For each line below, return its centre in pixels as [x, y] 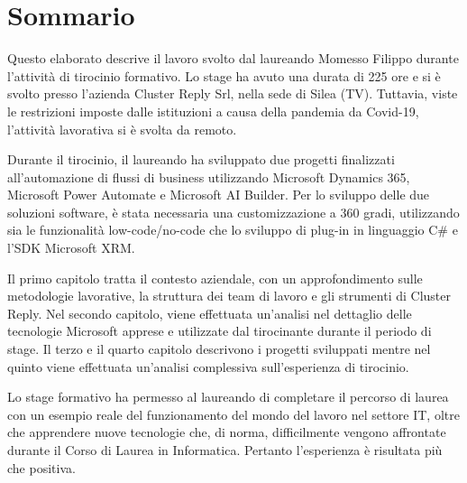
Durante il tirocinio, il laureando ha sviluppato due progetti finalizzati [201, 159]
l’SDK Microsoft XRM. [71, 248]
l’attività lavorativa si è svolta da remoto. [122, 129]
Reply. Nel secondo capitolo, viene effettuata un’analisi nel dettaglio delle [210, 313]
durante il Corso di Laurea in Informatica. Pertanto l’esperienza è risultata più [225, 450]
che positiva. [41, 467]
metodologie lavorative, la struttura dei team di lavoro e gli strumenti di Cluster [229, 296]
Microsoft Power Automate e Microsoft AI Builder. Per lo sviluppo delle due [219, 195]
